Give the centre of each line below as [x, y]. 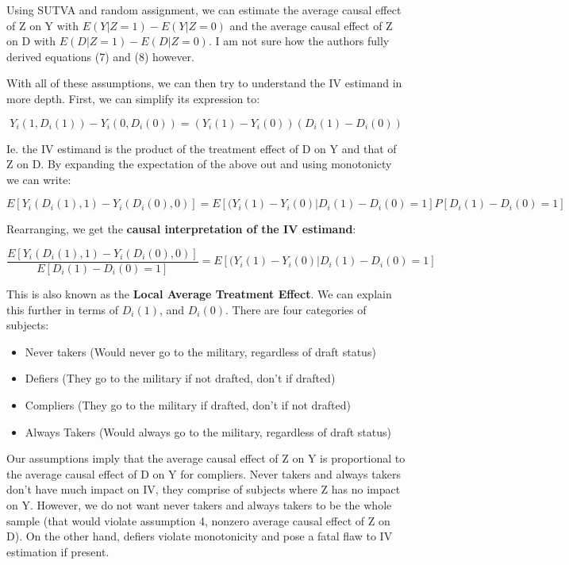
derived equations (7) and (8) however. [100, 56]
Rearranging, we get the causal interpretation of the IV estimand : [181, 229]
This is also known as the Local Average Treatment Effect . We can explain [199, 294]
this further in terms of [63, 309]
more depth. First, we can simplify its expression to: [133, 98]
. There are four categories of [296, 309]
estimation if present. [58, 551]
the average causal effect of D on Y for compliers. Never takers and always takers [204, 473]
